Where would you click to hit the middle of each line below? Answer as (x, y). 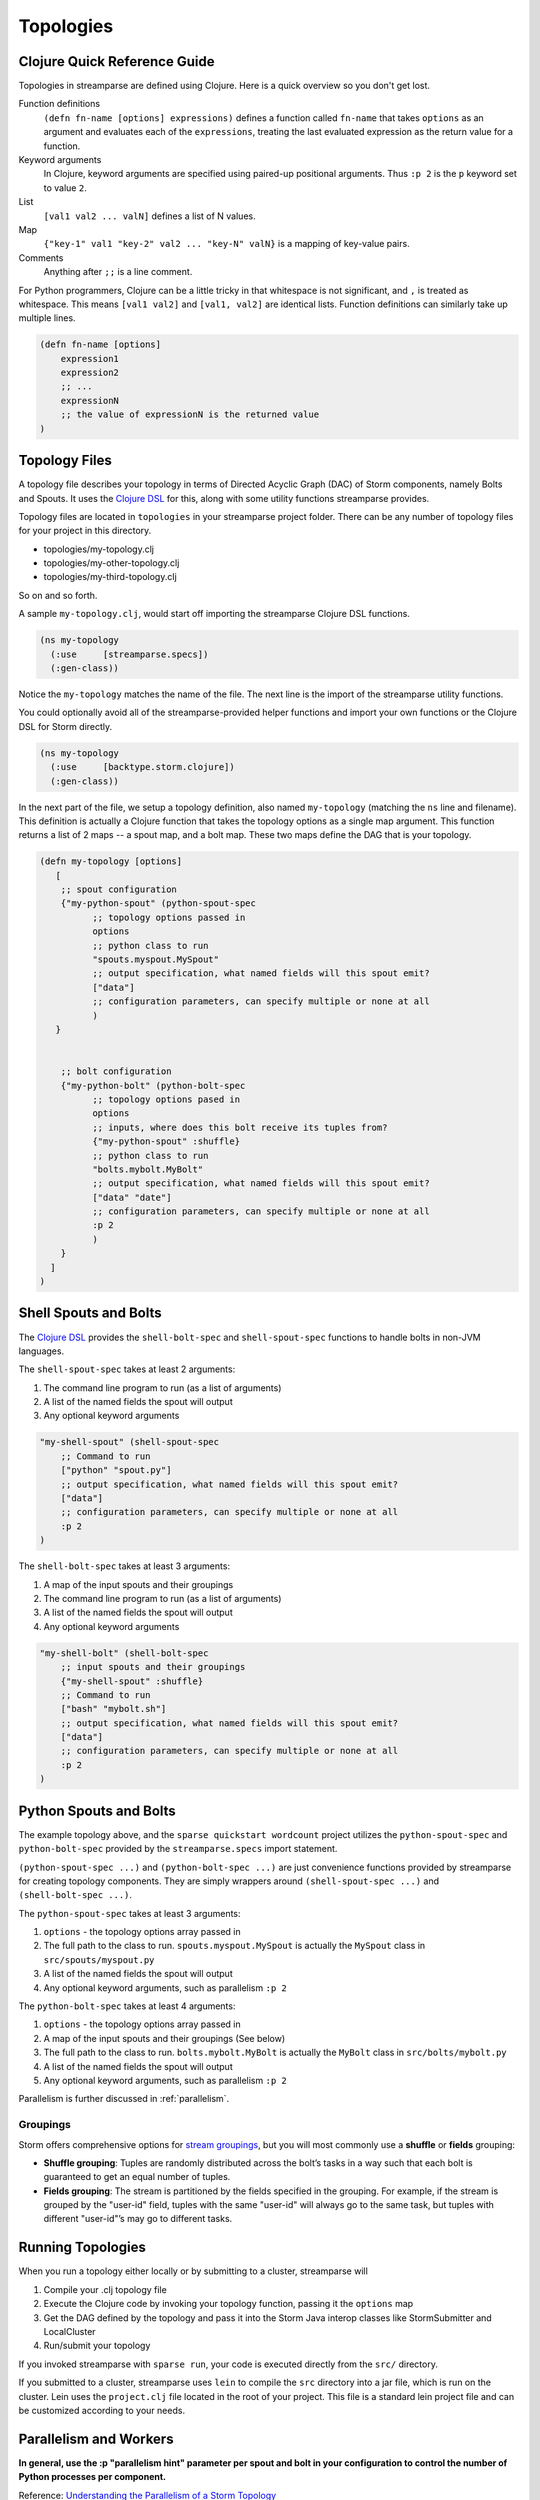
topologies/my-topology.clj (99, 549)
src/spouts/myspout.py (99, 1959)
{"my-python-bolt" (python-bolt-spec (153, 1085)
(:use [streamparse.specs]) (129, 654)
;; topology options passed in (168, 917)
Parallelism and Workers (96, 2438)
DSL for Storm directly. (65, 726)
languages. (41, 1351)
